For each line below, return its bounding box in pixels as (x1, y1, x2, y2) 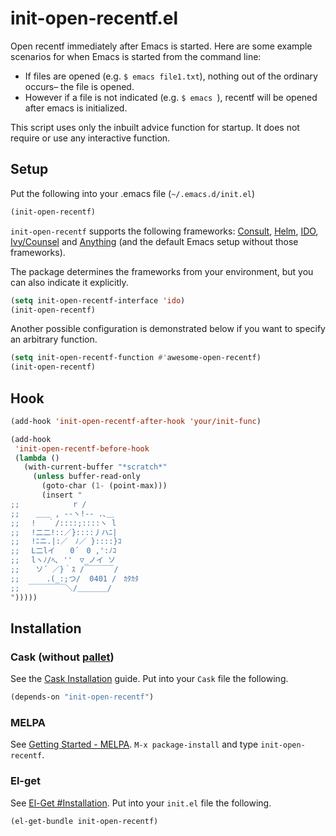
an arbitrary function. (10, 333, 98, 346)
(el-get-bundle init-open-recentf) (10, 816, 159, 826)
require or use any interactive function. (10, 132, 171, 144)
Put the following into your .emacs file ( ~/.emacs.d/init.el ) (10, 187, 256, 199)
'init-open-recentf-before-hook (14, 443, 150, 454)
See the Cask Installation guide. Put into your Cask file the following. (10, 673, 289, 685)
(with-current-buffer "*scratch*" (23, 462, 168, 472)
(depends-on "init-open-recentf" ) (10, 692, 155, 702)
